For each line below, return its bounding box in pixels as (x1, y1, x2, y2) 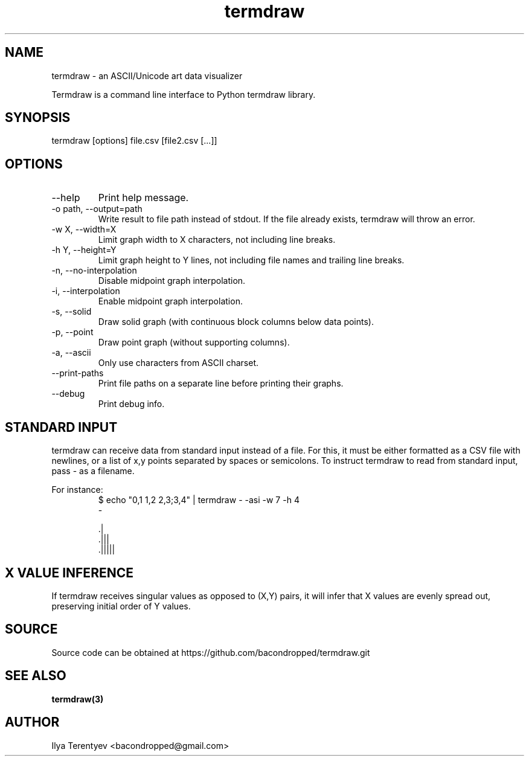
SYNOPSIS (5, 110, 71, 126)
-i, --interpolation (51, 286, 120, 297)
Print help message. (98, 191, 189, 204)
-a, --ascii (51, 347, 91, 358)
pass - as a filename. (51, 466, 135, 477)
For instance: (51, 484, 103, 495)
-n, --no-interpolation (51, 265, 137, 276)
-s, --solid (51, 306, 92, 317)
